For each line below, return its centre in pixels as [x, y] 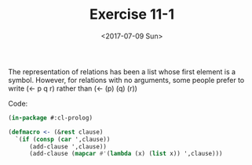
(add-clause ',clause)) [68, 146]
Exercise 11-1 [132, 14]
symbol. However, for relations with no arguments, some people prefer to [126, 80]
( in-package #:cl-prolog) [50, 118]
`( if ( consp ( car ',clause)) [63, 139]
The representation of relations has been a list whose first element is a [122, 71]
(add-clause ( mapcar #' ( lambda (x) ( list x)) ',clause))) [126, 154]
